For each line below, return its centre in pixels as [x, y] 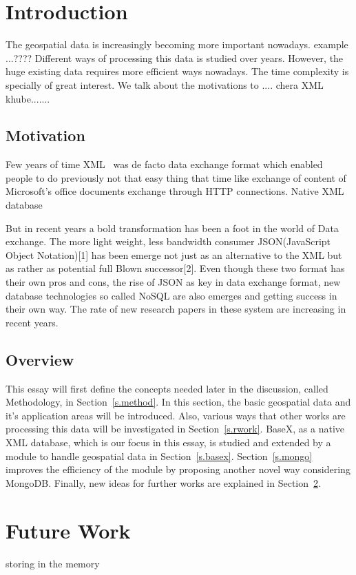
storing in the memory [53, 563]
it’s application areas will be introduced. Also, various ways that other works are [176, 415]
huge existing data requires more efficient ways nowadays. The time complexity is [177, 71]
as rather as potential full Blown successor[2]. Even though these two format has [175, 268]
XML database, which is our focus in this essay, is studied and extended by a [168, 442]
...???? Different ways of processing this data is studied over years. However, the [175, 57]
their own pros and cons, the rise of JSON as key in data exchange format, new [173, 282]
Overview [40, 359]
